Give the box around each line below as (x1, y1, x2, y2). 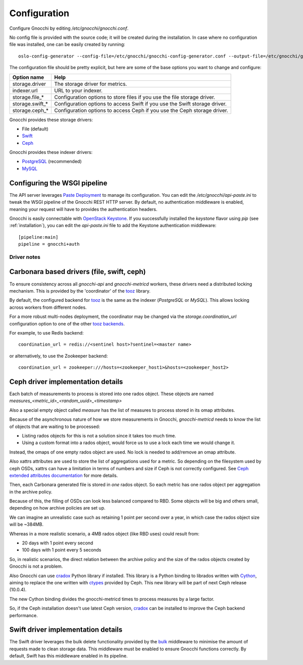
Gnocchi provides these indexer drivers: (9, 149, 93, 155)
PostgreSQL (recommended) (22, 158, 82, 164)
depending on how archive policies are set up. (9, 505, 106, 511)
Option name (12, 74, 44, 81)
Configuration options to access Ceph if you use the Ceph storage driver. (54, 106, 228, 114)
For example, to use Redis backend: (9, 329, 84, 336)
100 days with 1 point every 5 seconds (22, 547, 102, 553)
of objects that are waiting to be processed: (9, 423, 100, 429)
